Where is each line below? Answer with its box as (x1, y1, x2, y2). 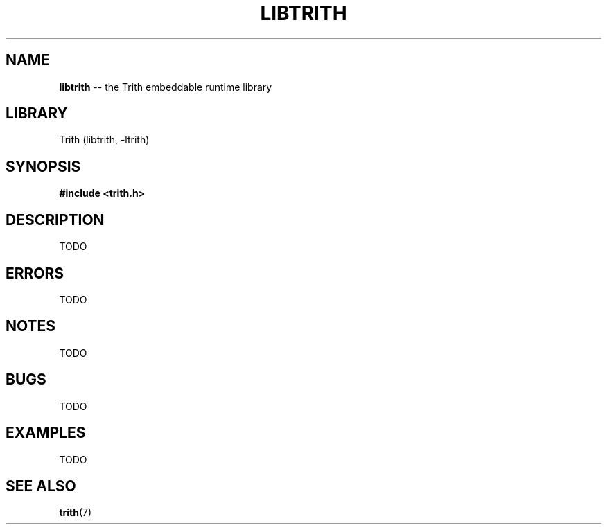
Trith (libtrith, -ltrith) (59, 134, 150, 146)
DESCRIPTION (6, 211, 105, 229)
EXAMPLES (6, 424, 86, 442)
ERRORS (6, 264, 64, 282)
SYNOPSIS (6, 157, 81, 175)
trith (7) (59, 506, 92, 519)
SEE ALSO (6, 477, 76, 495)
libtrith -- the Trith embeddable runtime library (59, 80, 272, 93)
